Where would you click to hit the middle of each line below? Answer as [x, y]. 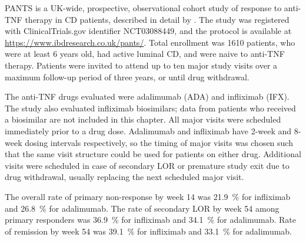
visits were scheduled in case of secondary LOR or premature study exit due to [147, 165]
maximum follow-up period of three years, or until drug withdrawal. [127, 77]
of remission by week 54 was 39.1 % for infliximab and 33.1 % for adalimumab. [149, 231]
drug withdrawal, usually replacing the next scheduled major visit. [124, 177]
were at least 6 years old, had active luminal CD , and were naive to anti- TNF [145, 54]
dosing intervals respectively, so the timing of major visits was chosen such [159, 142]
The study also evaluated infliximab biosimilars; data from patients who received [150, 108]
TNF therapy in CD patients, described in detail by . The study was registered [147, 19]
